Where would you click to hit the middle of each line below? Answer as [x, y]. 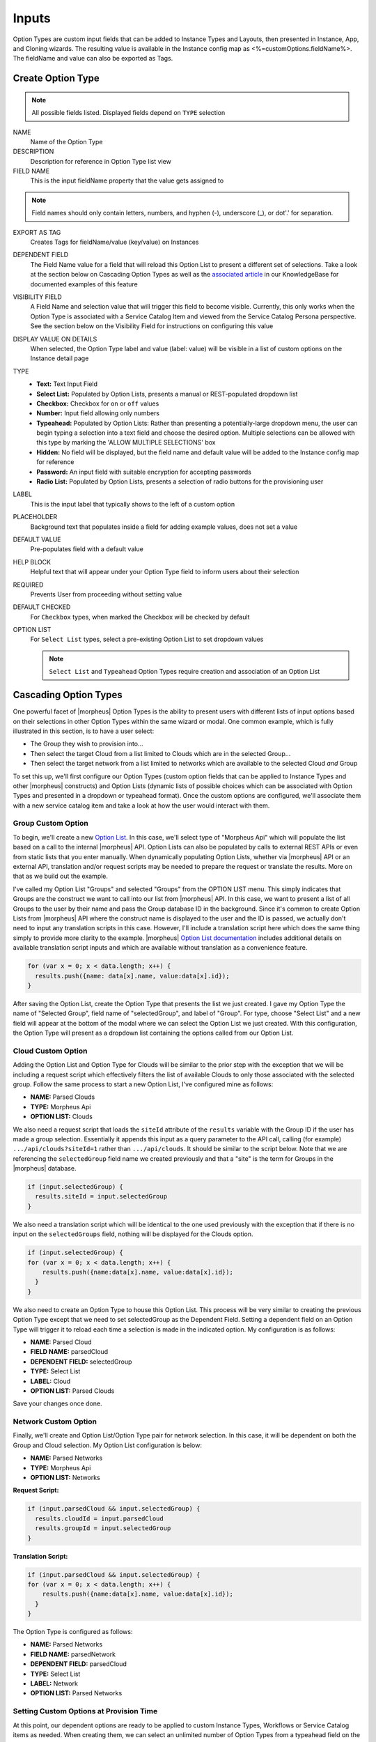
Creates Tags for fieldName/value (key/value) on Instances [115, 242]
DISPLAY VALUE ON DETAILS [55, 339]
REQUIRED [28, 585]
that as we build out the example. [60, 876]
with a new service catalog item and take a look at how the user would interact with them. [141, 806]
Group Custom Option [50, 824]
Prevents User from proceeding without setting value [106, 594]
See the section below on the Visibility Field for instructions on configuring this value [152, 326]
